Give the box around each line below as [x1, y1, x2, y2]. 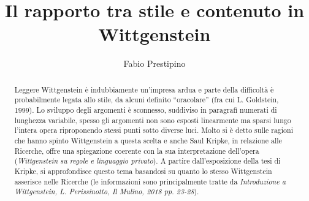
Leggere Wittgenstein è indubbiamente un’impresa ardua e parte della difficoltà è [14, 84, 274, 94]
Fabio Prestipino [123, 57, 186, 70]
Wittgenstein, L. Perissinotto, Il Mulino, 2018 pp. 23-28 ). [14, 186, 199, 197]
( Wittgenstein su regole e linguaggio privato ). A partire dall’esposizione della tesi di [14, 156, 281, 166]
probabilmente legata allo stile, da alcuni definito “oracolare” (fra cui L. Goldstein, [14, 94, 279, 105]
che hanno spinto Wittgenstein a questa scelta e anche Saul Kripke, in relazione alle [14, 135, 282, 145]
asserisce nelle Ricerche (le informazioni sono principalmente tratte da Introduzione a [14, 176, 286, 186]
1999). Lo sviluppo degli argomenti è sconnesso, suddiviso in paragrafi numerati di [14, 105, 277, 115]
